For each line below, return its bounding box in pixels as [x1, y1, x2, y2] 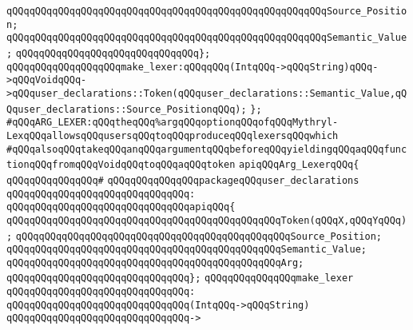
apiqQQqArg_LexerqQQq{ [239, 159, 359, 171]
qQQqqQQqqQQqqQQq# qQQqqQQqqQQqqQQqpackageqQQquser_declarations [6, 174, 359, 186]
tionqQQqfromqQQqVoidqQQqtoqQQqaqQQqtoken [6, 159, 236, 171]
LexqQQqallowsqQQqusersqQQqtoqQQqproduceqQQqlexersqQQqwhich [6, 129, 339, 141]
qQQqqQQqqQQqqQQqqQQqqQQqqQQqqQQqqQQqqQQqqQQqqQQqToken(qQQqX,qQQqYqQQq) [6, 214, 407, 226]
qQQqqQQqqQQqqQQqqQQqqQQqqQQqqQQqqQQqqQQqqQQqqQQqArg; [6, 256, 304, 268]
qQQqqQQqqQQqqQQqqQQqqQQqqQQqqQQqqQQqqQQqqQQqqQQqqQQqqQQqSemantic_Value [6, 32, 407, 44]
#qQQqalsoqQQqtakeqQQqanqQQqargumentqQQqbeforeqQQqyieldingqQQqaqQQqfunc [6, 143, 407, 155]
